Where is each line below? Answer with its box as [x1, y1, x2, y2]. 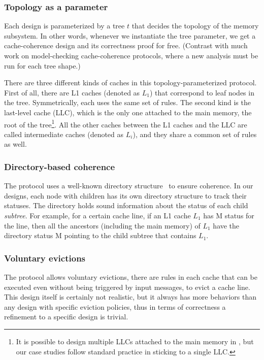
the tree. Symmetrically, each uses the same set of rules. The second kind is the [4, 97, 251, 108]
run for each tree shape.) [4, 60, 81, 71]
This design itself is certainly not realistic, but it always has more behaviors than [4, 291, 256, 302]
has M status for [203, 210, 254, 220]
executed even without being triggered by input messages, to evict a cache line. [4, 281, 250, 292]
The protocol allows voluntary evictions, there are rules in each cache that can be [4, 272, 257, 282]
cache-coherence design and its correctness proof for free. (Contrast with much [4, 40, 248, 51]
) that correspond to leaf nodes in [150, 87, 254, 97]
